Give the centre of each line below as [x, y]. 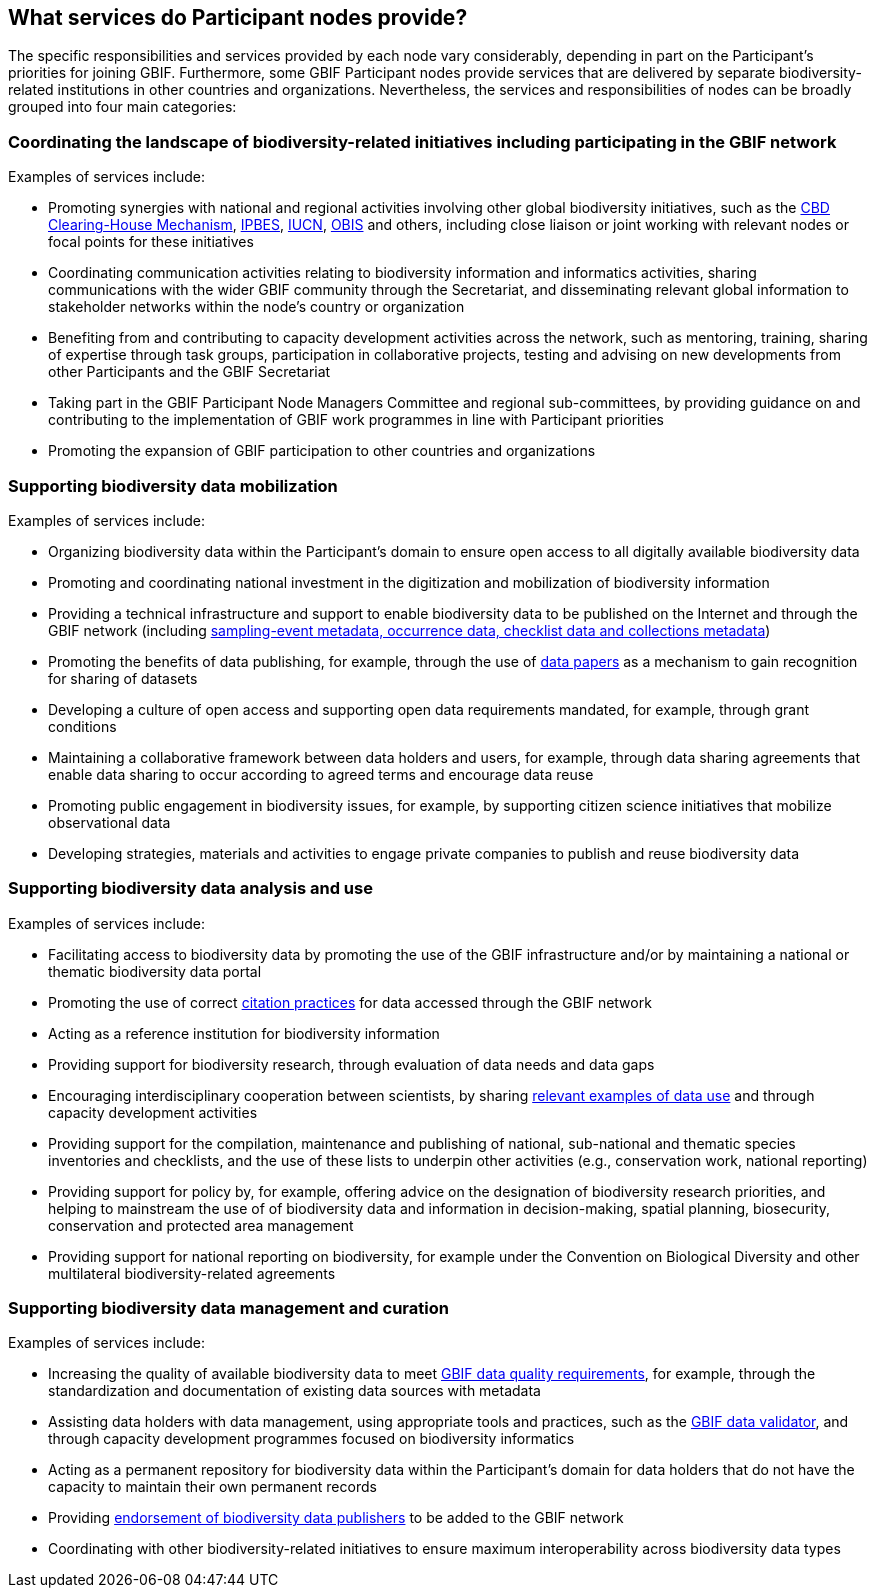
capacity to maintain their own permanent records [212, 1487]
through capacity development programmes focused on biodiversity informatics [311, 1439]
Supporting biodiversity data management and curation [228, 1308]
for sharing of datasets [123, 678]
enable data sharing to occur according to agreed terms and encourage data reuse [321, 774]
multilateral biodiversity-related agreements [192, 1273]
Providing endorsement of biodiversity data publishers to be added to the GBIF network [336, 1518]
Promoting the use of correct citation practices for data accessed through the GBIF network [350, 1002]
